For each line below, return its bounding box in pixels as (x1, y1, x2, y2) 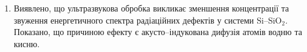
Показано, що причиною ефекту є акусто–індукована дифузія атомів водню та (13, 25, 302, 38)
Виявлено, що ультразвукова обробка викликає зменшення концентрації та (13, 2, 289, 14)
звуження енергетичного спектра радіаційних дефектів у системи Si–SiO (13, 13, 282, 26)
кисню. (13, 37, 40, 50)
